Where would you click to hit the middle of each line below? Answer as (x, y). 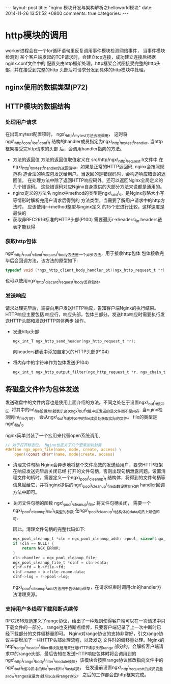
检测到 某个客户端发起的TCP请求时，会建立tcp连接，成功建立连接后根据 (81, 57)
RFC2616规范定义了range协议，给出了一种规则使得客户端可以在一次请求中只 (85, 621)
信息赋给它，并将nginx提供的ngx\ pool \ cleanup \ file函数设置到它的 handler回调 (89, 485)
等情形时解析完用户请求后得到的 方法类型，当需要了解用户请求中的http (87, 200)
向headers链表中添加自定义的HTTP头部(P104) (61, 351)
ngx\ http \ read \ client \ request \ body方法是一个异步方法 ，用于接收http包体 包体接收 (82, 254)
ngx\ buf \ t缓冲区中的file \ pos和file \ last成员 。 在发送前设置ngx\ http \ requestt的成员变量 (84, 668)
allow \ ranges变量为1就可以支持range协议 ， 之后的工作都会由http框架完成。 (77, 675)
